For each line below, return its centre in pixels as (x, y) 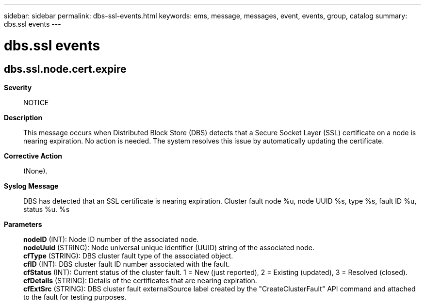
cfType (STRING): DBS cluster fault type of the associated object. (128, 256)
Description (23, 117)
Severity (18, 87)
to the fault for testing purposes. (75, 297)
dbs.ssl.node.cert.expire (65, 69)
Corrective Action (33, 156)
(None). (35, 171)
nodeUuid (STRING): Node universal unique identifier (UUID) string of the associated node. (169, 247)
